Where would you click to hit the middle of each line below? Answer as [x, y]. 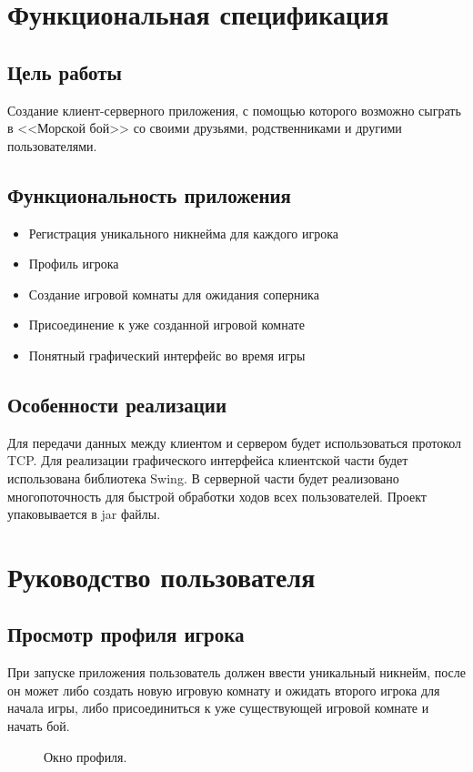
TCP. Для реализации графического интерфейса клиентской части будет [208, 460]
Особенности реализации [117, 404]
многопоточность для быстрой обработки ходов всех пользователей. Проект [217, 496]
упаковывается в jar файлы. [84, 514]
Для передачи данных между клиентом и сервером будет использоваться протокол [235, 442]
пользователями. [52, 145]
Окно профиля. [86, 756]
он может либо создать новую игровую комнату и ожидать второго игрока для [224, 690]
